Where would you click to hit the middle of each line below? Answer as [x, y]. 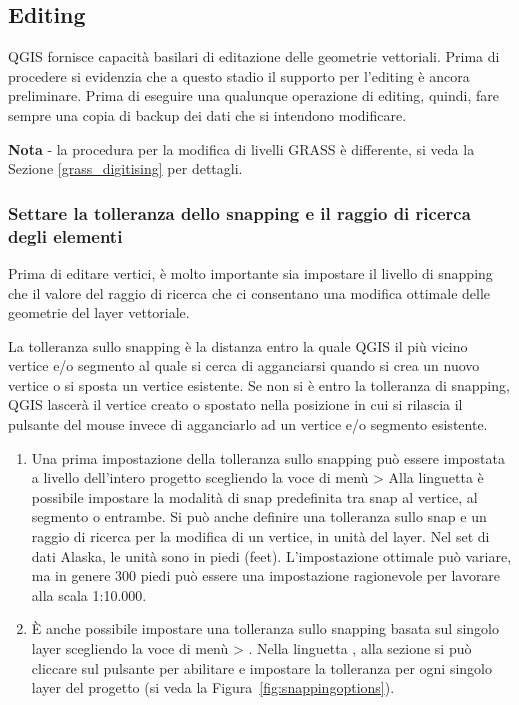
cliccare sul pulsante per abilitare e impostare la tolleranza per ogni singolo [262, 667]
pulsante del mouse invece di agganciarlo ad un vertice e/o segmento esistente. [248, 424]
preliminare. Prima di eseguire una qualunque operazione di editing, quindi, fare [253, 95]
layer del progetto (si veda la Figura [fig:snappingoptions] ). [213, 687]
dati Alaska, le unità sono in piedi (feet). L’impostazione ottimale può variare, [271, 555]
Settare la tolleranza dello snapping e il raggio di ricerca [239, 212]
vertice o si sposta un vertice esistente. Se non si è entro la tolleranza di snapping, [259, 384]
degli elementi [65, 235]
